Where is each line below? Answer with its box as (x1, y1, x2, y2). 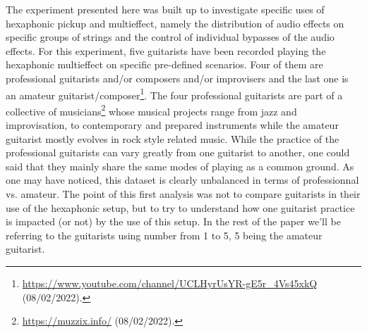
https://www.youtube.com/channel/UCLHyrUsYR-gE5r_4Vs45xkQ (22, 276, 318, 290)
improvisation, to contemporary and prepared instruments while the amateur (6, 118, 339, 132)
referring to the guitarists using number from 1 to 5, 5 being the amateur (6, 227, 323, 242)
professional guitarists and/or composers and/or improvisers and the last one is (6, 70, 349, 85)
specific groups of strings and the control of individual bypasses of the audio (6, 30, 335, 44)
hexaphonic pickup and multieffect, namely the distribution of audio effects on (6, 15, 344, 30)
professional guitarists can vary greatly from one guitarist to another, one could (6, 145, 350, 160)
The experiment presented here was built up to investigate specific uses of (6, 2, 325, 16)
